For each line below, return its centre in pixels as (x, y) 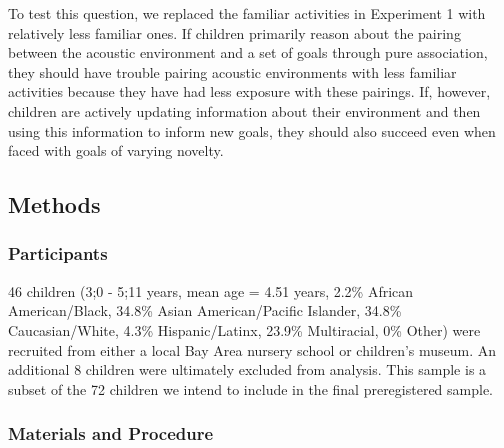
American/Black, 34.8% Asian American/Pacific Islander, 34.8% (205, 310)
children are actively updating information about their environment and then (244, 110)
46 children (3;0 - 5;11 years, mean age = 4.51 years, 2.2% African (211, 290)
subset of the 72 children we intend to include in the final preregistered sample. (251, 388)
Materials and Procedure (111, 433)
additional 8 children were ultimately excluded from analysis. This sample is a (247, 369)
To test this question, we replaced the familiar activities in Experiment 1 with (247, 13)
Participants (58, 253)
